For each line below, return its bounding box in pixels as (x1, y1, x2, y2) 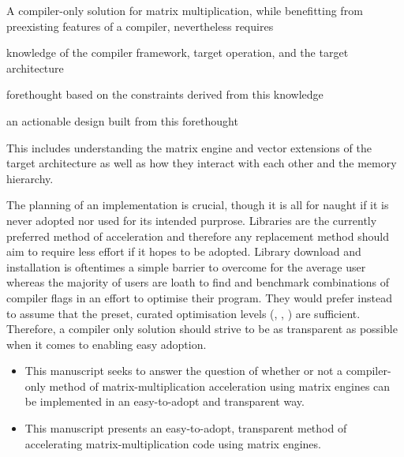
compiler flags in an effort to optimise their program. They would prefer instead (6, 289, 392, 305)
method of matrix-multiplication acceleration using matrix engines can (49, 377, 391, 394)
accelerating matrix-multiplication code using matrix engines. (24, 435, 321, 451)
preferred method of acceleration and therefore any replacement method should (6, 227, 389, 244)
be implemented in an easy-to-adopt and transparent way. (24, 393, 305, 410)
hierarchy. (6, 170, 54, 186)
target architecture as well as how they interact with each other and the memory (6, 155, 397, 171)
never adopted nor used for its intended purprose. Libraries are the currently (6, 212, 377, 228)
